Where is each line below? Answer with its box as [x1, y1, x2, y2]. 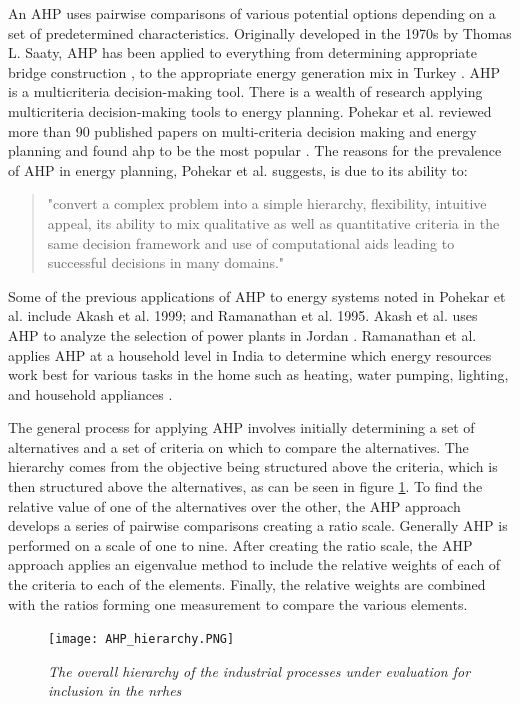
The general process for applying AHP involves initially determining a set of [8, 417, 475, 438]
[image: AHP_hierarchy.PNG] [48, 632, 235, 647]
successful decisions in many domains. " [47, 252, 285, 273]
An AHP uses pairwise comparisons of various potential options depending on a [8, 3, 496, 23]
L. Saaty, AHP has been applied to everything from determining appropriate [8, 42, 477, 63]
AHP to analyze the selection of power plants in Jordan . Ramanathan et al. [8, 324, 477, 345]
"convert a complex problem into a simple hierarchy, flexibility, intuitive [47, 193, 487, 214]
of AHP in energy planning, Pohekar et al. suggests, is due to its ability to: [8, 159, 468, 180]
